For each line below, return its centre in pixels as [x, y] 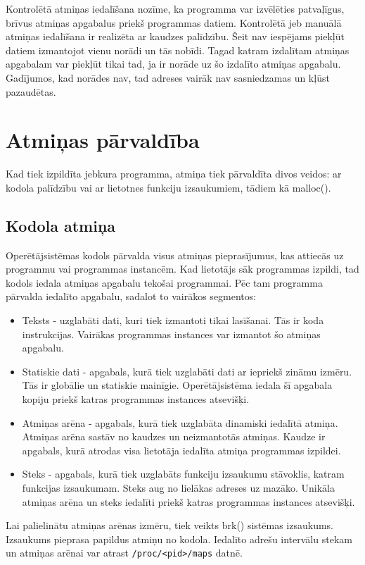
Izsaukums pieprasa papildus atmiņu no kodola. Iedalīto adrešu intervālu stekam [179, 539]
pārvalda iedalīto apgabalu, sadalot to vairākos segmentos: [131, 296]
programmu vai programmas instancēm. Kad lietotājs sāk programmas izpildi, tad [182, 269]
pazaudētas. [31, 91]
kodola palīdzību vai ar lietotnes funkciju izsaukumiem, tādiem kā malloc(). [168, 187]
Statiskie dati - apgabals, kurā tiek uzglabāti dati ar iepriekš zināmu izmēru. [187, 371]
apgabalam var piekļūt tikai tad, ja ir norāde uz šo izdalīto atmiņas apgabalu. [173, 64]
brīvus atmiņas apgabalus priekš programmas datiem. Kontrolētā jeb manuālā [174, 22]
